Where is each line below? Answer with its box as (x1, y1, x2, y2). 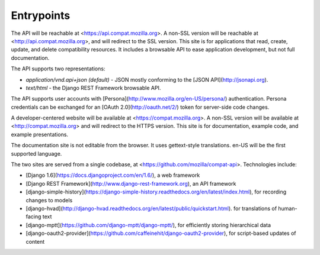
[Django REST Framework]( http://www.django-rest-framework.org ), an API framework (25, 180, 236, 187)
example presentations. (11, 131, 68, 138)
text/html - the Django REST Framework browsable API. (25, 84, 161, 91)
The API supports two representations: (11, 65, 105, 72)
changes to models (25, 196, 73, 204)
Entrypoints (11, 9, 71, 22)
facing (25, 213, 41, 220)
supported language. (11, 150, 62, 157)
